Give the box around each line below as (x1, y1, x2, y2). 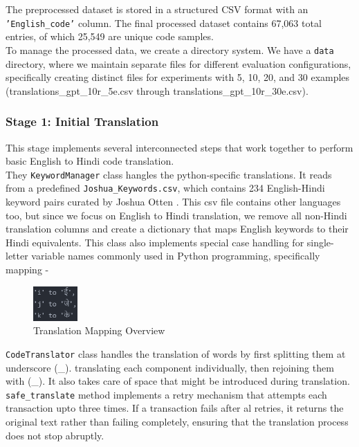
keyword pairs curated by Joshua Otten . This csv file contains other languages (6, 194, 341, 208)
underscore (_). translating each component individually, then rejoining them (6, 360, 334, 374)
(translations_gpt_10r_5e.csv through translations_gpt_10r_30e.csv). (6, 83, 309, 98)
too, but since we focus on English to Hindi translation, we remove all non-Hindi (6, 208, 347, 222)
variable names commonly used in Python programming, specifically (31, 248, 320, 263)
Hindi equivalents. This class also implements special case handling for (6, 235, 304, 249)
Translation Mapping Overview (33, 323, 165, 338)
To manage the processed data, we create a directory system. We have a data (6, 42, 334, 57)
